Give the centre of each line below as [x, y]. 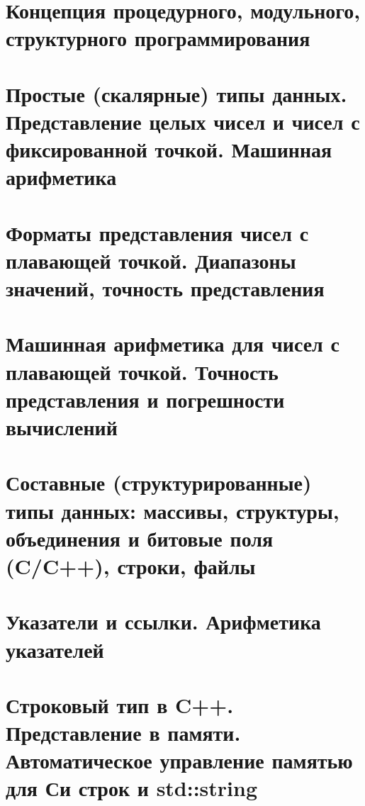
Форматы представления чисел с [157, 232]
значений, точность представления [165, 288]
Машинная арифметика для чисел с [173, 343]
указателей [55, 649]
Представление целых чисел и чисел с [183, 121]
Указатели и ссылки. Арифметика [163, 621]
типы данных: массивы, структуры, [173, 510]
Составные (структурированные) [159, 482]
